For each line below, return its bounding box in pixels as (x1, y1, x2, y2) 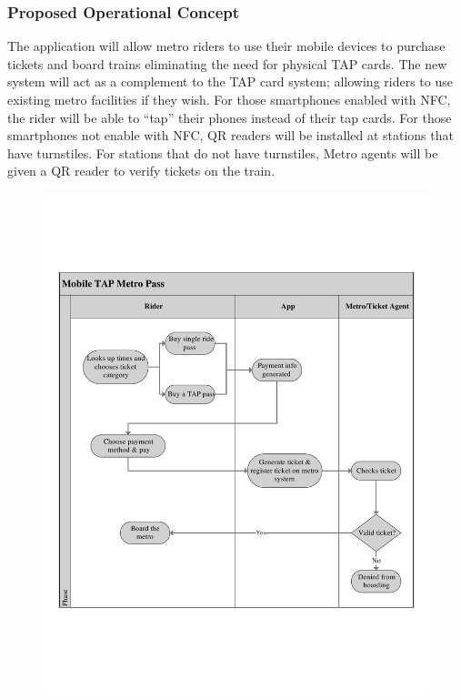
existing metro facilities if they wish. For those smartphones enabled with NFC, (7, 90, 451, 108)
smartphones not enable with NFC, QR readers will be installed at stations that (7, 126, 454, 145)
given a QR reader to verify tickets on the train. (7, 161, 276, 180)
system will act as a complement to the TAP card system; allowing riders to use (7, 72, 453, 91)
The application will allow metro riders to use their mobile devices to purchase (7, 36, 446, 56)
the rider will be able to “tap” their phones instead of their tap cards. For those (7, 107, 452, 127)
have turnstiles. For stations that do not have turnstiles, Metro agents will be (7, 143, 438, 162)
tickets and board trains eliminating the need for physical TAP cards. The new (7, 54, 447, 73)
